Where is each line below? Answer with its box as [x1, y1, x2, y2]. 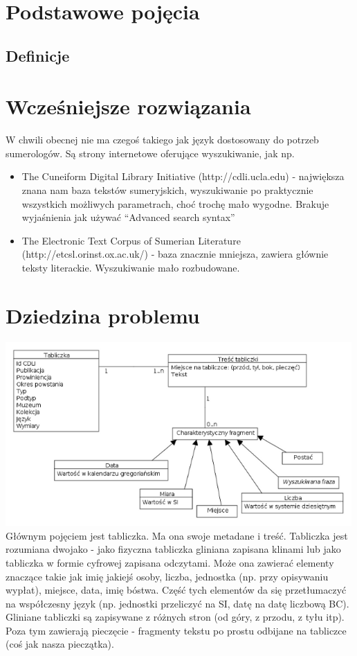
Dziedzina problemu [6, 301, 200, 329]
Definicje [6, 44, 70, 66]
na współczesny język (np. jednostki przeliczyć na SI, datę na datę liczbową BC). [6, 596, 349, 610]
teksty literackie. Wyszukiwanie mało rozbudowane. [21, 260, 240, 275]
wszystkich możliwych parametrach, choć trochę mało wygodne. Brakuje [21, 196, 329, 211]
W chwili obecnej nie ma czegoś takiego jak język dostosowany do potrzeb [6, 132, 319, 147]
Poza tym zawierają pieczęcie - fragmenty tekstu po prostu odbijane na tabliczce [6, 623, 347, 637]
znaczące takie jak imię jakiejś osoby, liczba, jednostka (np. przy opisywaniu [6, 569, 329, 583]
